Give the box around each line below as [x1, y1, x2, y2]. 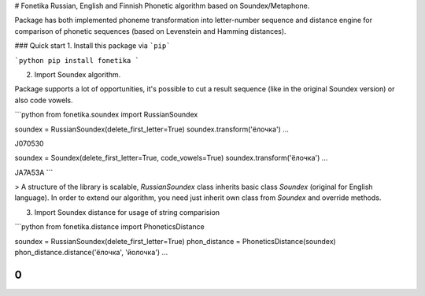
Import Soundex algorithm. [34, 69, 121, 79]
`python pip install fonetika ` [14, 56, 139, 65]
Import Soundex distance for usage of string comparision [34, 207, 220, 216]
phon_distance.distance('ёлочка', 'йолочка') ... [14, 248, 168, 257]
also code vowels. [14, 95, 73, 105]
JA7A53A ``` [14, 168, 54, 177]
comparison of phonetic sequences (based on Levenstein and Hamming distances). [14, 26, 286, 35]
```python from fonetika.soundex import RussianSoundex [14, 110, 198, 120]
